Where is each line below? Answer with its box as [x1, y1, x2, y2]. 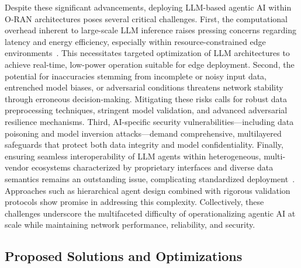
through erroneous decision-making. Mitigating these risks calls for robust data [5, 92, 288, 105]
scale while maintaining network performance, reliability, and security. [5, 218, 255, 231]
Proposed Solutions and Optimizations [5, 247, 243, 265]
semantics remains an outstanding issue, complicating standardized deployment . [5, 172, 295, 185]
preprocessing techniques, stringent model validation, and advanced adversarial [5, 104, 288, 116]
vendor [5, 161, 29, 173]
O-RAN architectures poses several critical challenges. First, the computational [5, 12, 288, 25]
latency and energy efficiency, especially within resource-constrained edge [5, 35, 266, 47]
